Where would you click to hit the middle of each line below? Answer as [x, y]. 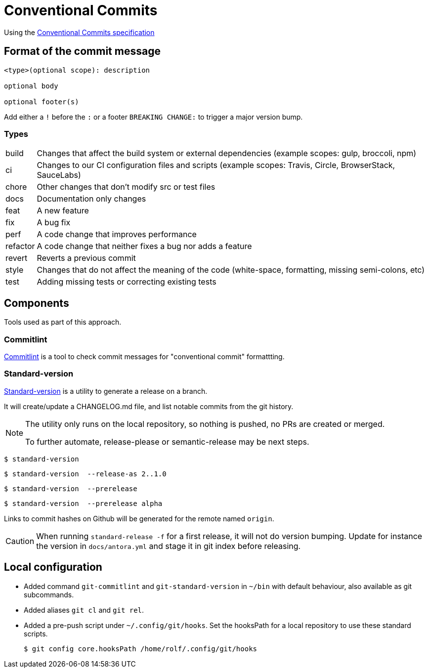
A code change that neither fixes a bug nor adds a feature [144, 246]
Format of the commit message [82, 51]
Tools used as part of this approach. [63, 322]
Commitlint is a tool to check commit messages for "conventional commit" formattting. [144, 356]
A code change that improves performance [117, 234]
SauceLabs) [59, 175]
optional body [31, 86]
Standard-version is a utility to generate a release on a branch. [106, 391]
